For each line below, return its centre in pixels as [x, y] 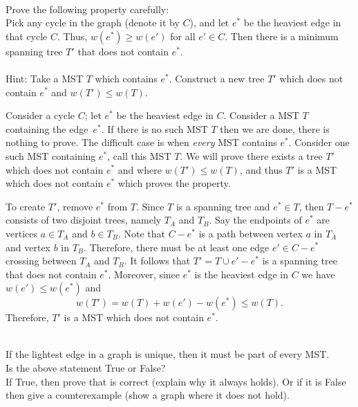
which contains [126, 78]
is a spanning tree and [223, 206]
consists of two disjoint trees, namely [84, 220]
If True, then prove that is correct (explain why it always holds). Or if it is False [176, 381]
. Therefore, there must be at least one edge [177, 247]
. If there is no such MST [154, 128]
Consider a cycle [40, 115]
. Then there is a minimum [282, 36]
